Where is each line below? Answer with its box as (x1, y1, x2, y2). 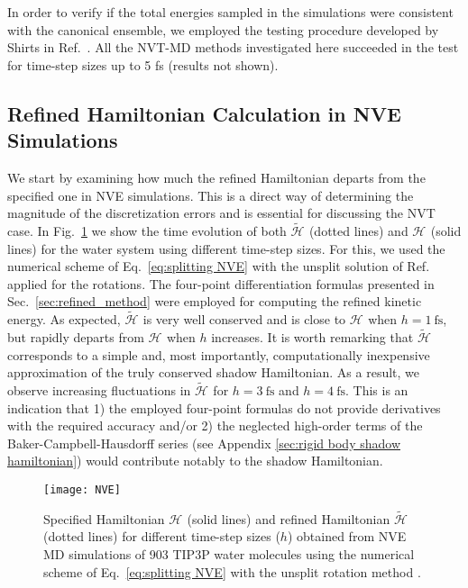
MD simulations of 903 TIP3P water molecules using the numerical (43, 545, 415, 563)
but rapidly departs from (7, 327, 144, 346)
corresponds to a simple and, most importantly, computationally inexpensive (7, 345, 430, 364)
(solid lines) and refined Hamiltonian (187, 509, 390, 528)
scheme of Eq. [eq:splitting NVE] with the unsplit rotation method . (43, 562, 421, 581)
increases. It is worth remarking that (211, 327, 414, 346)
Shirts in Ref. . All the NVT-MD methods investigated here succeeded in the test (7, 38, 459, 57)
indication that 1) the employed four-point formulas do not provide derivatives (7, 398, 441, 417)
